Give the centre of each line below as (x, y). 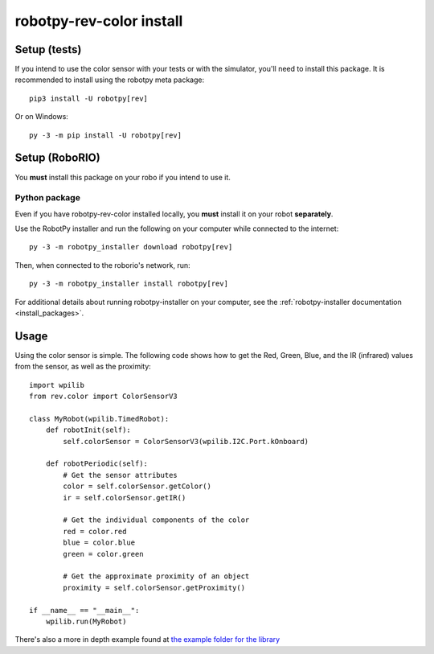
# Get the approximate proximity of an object (156, 576)
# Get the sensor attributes (121, 475)
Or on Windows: (41, 117)
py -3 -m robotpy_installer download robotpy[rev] (131, 247)
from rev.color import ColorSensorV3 (104, 397)
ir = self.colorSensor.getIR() (125, 498)
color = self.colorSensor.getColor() (137, 486)
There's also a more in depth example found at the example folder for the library (147, 640)
